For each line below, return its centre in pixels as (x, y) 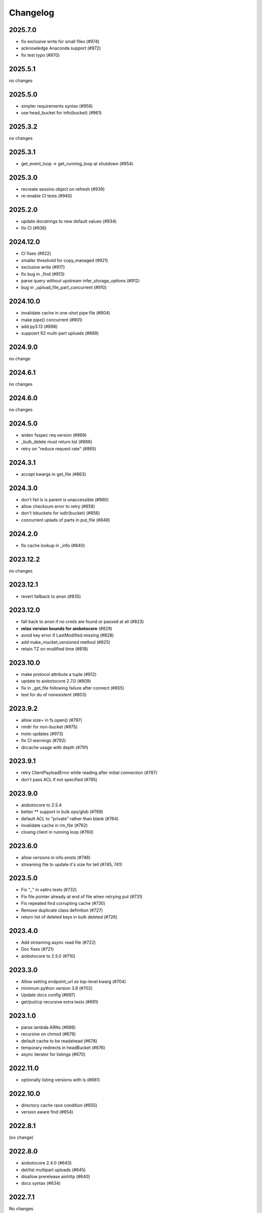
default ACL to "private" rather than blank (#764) (70, 819)
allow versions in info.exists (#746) (56, 858)
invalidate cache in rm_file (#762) (55, 825)
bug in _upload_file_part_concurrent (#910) (64, 287)
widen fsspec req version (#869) (54, 435)
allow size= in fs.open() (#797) (52, 720)
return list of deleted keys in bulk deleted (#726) (69, 917)
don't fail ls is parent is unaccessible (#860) (65, 499)
